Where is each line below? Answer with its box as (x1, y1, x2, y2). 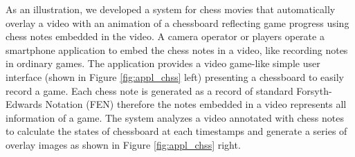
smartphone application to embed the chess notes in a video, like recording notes (6, 42, 348, 57)
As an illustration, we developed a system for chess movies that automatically (6, 2, 336, 16)
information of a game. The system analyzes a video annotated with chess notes (6, 110, 344, 124)
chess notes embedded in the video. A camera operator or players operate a (6, 29, 325, 44)
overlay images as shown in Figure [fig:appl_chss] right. (6, 137, 241, 151)
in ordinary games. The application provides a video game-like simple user (6, 56, 320, 71)
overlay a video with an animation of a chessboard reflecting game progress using (6, 15, 349, 30)
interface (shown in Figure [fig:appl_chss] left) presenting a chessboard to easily (6, 69, 344, 84)
